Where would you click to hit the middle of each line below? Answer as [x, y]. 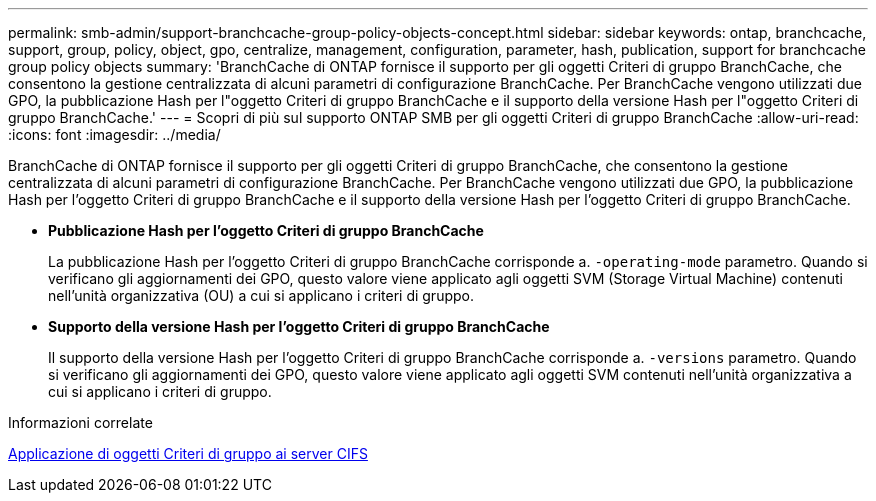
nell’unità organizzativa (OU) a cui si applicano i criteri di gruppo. [261, 295]
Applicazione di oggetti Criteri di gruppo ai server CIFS [188, 453]
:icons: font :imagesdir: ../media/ [114, 134]
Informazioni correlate [80, 422]
